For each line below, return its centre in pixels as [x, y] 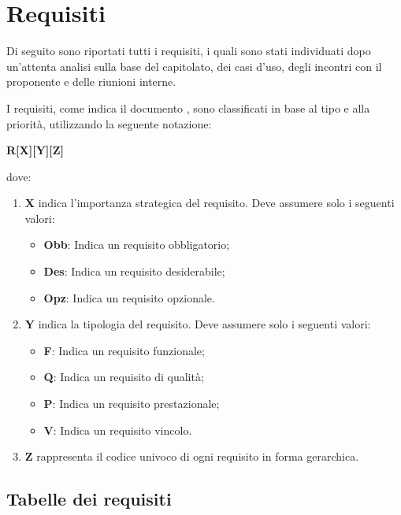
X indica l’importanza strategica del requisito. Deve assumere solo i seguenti [210, 203]
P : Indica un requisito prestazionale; [132, 404]
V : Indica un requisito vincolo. [118, 430]
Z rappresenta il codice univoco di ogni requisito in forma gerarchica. [192, 456]
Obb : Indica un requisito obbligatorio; [137, 245]
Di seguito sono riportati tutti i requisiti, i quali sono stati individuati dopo [189, 51]
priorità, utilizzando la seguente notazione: [109, 123]
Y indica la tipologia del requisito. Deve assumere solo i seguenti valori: [198, 324]
